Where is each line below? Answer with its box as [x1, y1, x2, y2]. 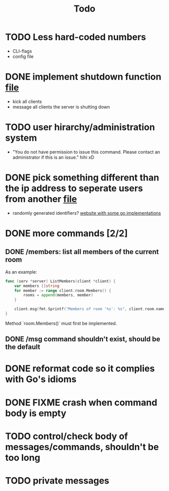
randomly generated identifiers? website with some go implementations [12, 210, 161, 216]
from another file [5, 194, 77, 205]
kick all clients [12, 98, 42, 104]
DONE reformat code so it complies [5, 363, 155, 375]
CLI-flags [12, 48, 32, 54]
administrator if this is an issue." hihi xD [12, 154, 95, 160]
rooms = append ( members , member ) [23, 293, 94, 298]
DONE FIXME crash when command [5, 397, 157, 408]
